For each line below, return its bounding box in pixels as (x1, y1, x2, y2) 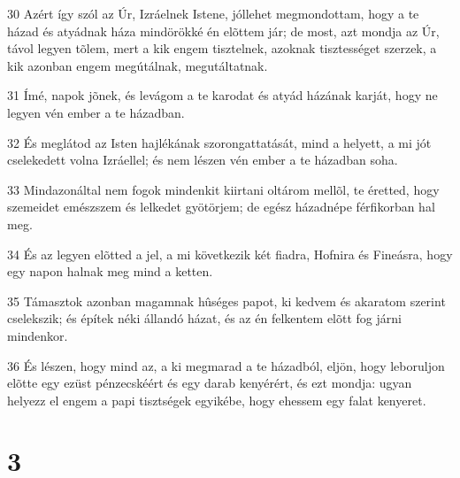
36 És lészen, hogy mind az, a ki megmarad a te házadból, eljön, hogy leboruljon (7, 356, 445, 374)
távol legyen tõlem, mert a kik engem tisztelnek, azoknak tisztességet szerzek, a (7, 39, 437, 58)
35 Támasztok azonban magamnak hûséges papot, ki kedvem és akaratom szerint (7, 291, 446, 310)
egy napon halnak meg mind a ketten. (7, 262, 213, 281)
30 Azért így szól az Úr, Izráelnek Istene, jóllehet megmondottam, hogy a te (7, 4, 419, 22)
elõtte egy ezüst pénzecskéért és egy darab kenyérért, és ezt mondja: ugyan (7, 374, 412, 392)
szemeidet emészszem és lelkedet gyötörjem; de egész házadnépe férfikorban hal (7, 197, 435, 216)
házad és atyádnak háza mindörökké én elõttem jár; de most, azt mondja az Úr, (7, 21, 440, 40)
